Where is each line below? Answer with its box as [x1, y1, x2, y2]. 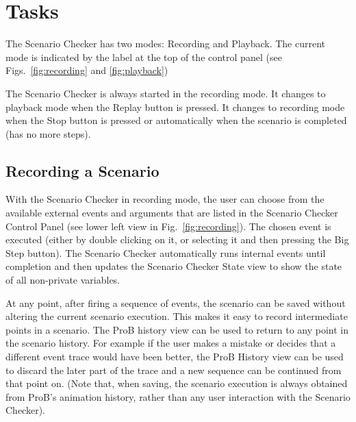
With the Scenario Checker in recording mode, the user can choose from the [5, 192, 325, 206]
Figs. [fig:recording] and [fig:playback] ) [5, 63, 168, 77]
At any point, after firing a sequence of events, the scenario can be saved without [5, 295, 346, 310]
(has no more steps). [5, 126, 91, 140]
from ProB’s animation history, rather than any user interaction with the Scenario [5, 389, 351, 404]
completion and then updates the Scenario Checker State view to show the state [5, 259, 342, 273]
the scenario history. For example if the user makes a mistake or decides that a [5, 336, 336, 350]
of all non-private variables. [5, 273, 120, 287]
